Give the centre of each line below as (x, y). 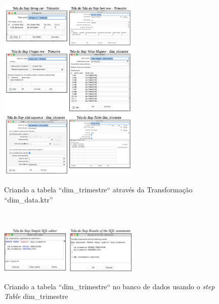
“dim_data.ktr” (29, 200)
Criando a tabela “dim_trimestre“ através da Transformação (98, 190)
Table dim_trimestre (36, 296)
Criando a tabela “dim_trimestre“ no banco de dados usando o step (109, 286)
